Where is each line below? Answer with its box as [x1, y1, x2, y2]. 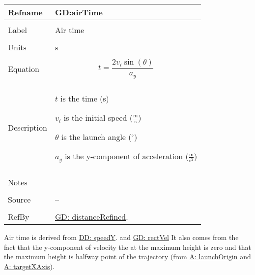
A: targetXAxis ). [4, 261, 55, 271]
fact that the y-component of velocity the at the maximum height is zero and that [4, 241, 251, 252]
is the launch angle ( [61, 131, 132, 143]
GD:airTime [55, 6, 103, 18]
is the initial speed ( [63, 111, 133, 123]
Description [8, 122, 47, 134]
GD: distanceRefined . [55, 211, 128, 223]
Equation [8, 63, 39, 74]
